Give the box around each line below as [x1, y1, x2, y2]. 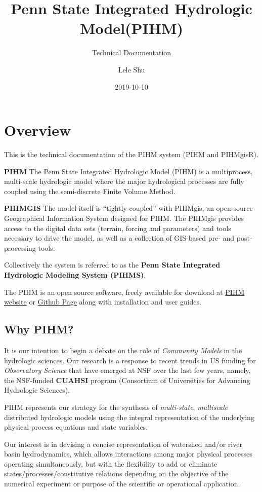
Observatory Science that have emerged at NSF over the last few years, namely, [4, 365, 251, 375]
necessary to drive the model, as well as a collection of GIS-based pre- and [4, 233, 235, 243]
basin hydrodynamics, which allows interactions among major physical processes [4, 448, 252, 459]
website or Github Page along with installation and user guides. [4, 296, 201, 307]
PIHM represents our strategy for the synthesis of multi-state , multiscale [4, 401, 228, 412]
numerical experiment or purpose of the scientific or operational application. [4, 478, 240, 489]
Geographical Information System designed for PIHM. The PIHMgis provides [4, 213, 244, 223]
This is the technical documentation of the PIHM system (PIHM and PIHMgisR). [4, 149, 258, 160]
